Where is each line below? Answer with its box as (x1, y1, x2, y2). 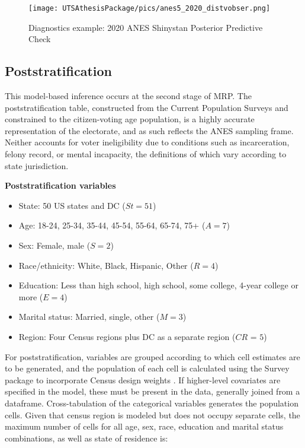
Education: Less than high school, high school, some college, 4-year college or (18, 279, 298, 291)
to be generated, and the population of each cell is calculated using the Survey (5, 362, 290, 374)
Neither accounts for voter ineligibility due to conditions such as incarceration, (5, 136, 290, 148)
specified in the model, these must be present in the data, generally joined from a (5, 385, 300, 398)
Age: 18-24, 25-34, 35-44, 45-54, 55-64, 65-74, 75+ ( (18, 219, 206, 231)
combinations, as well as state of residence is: (5, 431, 168, 444)
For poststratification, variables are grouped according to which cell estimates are (5, 350, 300, 363)
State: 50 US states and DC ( (18, 199, 126, 211)
